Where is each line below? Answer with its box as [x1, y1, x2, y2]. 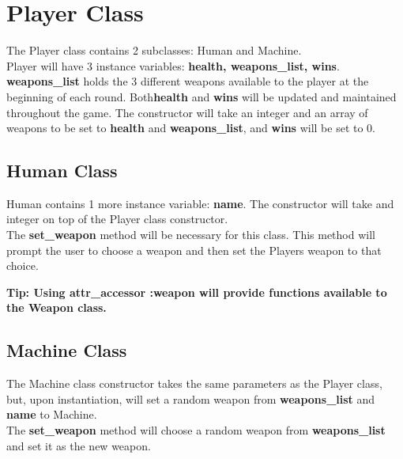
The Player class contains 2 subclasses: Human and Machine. [6, 42, 302, 59]
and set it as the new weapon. [6, 437, 151, 453]
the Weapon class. [6, 299, 107, 316]
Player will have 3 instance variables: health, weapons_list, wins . [6, 57, 340, 74]
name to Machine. [6, 406, 97, 423]
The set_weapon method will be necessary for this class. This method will [6, 226, 375, 243]
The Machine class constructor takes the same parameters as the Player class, [6, 375, 382, 392]
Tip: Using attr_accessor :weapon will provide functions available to [6, 283, 387, 300]
